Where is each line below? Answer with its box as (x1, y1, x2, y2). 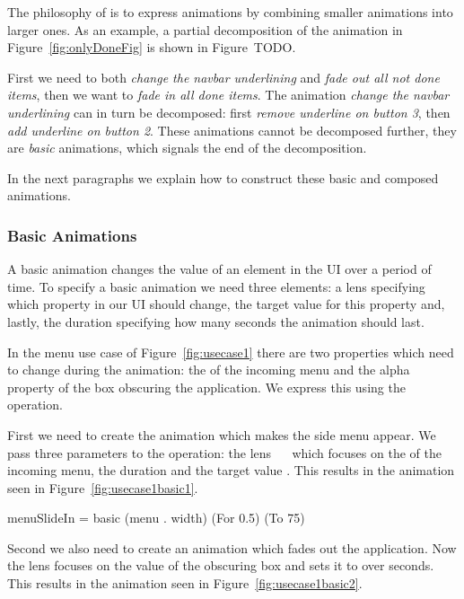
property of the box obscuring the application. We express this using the (7, 377, 406, 396)
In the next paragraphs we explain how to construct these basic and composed (7, 168, 439, 187)
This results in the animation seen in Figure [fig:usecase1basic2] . (7, 574, 363, 593)
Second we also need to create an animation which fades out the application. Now (7, 538, 457, 557)
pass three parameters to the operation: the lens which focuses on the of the (7, 443, 442, 462)
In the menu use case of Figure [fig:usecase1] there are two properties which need (7, 342, 454, 361)
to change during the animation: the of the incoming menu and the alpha (7, 360, 410, 379)
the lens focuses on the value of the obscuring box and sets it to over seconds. (7, 556, 434, 575)
